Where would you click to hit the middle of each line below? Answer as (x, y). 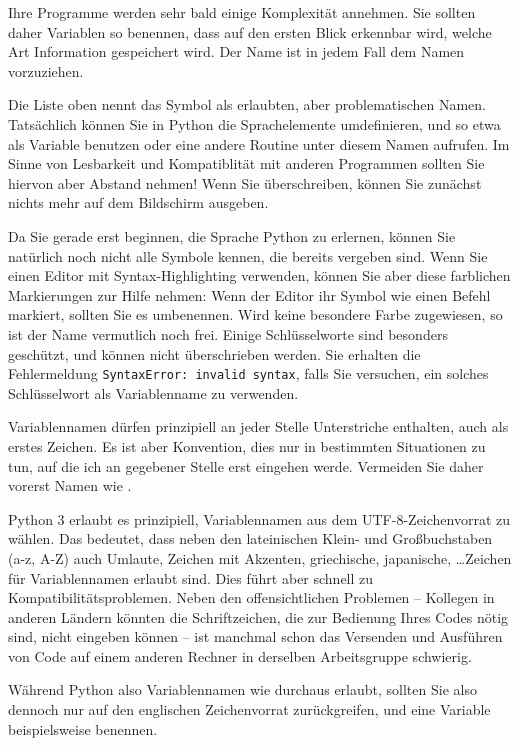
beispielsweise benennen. (83, 728)
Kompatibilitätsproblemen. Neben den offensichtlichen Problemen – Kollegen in (251, 597)
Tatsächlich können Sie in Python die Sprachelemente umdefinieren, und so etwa (254, 123)
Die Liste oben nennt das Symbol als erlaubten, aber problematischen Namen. (247, 104)
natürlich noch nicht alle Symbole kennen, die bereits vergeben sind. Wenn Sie (248, 255)
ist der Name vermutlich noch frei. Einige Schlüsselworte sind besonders (228, 333)
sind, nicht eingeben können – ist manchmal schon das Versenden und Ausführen (255, 636)
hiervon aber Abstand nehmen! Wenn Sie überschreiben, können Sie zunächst (245, 182)
